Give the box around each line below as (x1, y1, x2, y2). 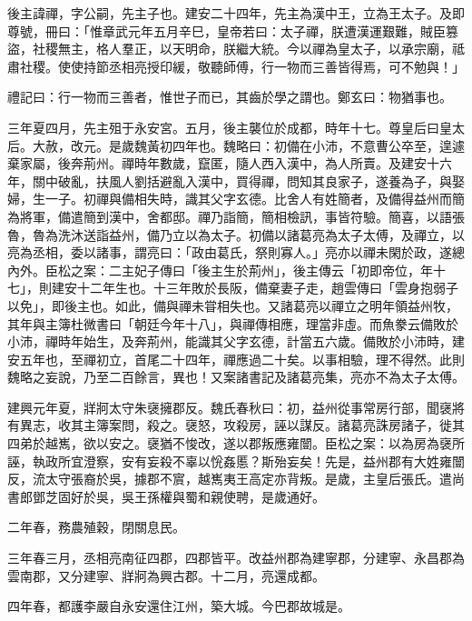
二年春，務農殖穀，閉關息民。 (7, 517, 185, 536)
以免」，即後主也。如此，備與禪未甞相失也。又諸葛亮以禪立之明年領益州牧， (7, 295, 458, 315)
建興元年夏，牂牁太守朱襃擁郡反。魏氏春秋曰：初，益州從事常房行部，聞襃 (7, 397, 452, 416)
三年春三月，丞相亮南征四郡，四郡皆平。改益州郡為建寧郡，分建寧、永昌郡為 (7, 548, 465, 567)
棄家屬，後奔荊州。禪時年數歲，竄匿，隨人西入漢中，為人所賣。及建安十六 (7, 154, 452, 173)
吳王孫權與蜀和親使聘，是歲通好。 (121, 486, 325, 506)
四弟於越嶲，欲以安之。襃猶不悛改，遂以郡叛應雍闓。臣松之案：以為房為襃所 (7, 434, 465, 453)
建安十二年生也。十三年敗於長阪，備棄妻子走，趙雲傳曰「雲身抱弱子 (51, 278, 458, 297)
